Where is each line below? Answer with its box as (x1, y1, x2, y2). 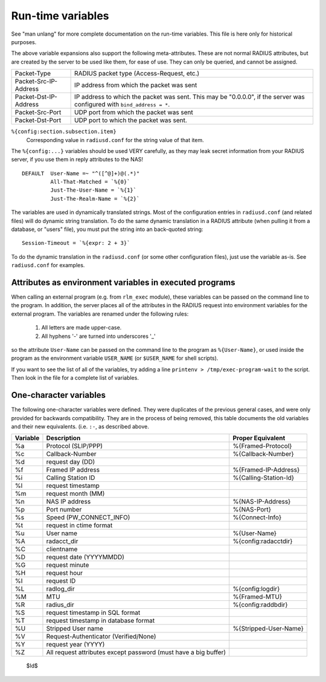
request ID (46, 577, 76, 585)
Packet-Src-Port (14, 108, 62, 117)
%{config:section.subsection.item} (11, 128, 117, 135)
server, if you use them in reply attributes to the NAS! (11, 156, 144, 163)
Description (46, 434, 81, 443)
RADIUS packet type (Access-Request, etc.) (74, 70, 200, 78)
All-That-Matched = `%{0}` (50, 178, 130, 186)
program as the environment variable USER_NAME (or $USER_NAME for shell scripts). (11, 354, 219, 362)
